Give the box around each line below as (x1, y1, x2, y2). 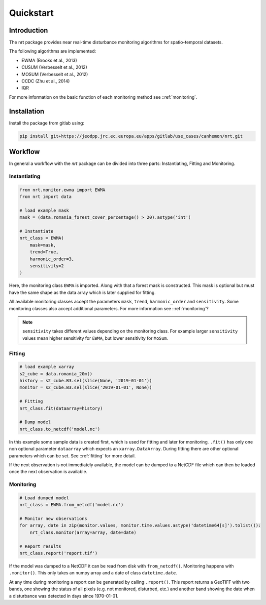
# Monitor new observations (19, 516, 87, 522)
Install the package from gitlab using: (9, 120, 85, 126)
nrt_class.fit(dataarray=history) (19, 405, 103, 411)
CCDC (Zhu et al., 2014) (21, 78, 70, 84)
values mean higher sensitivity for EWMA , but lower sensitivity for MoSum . (22, 335, 168, 341)
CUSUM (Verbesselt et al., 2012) (21, 64, 87, 70)
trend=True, (30, 249, 59, 255)
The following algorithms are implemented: (9, 48, 96, 54)
